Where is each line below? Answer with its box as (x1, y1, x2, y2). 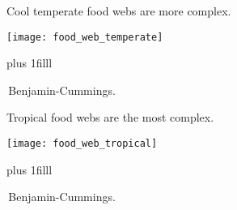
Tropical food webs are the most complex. (6, 109, 214, 126)
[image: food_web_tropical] (6, 138, 158, 150)
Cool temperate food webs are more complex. (6, 2, 231, 19)
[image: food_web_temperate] (6, 31, 163, 43)
